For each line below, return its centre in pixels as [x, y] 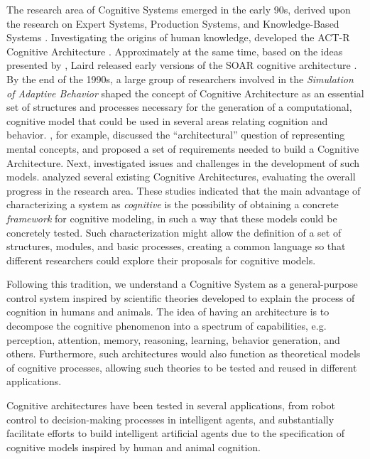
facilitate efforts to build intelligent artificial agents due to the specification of [175, 433]
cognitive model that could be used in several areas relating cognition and [167, 120]
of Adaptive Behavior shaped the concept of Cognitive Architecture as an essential [185, 93]
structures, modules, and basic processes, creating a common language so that [176, 246]
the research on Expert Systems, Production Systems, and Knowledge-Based [173, 23]
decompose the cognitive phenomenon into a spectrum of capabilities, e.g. [167, 326]
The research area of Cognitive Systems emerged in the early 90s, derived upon [179, 9]
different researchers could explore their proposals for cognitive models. [161, 260]
